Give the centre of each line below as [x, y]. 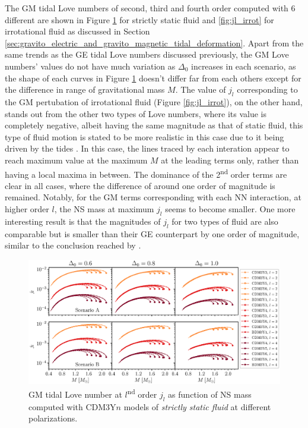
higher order [27, 208]
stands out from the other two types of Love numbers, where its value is [136, 113]
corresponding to [267, 89]
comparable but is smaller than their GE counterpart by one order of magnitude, [152, 233]
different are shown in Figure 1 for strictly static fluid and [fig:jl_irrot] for [139, 19]
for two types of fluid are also [225, 221]
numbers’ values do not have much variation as [90, 66]
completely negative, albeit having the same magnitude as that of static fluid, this [154, 125]
